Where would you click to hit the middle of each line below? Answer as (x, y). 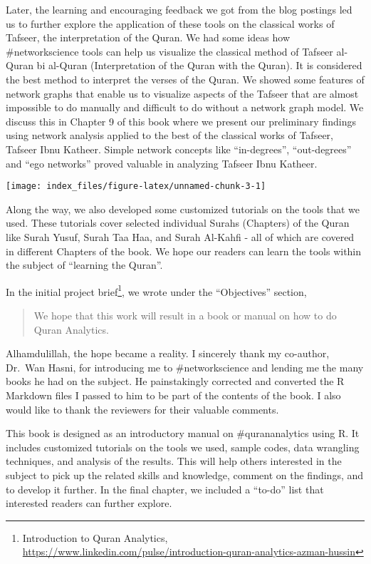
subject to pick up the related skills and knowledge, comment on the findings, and (185, 475)
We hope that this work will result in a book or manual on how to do (185, 315)
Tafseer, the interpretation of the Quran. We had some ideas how (148, 37)
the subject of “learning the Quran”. (84, 265)
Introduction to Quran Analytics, (95, 537)
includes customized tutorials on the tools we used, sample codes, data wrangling (183, 447)
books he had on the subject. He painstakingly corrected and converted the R (175, 381)
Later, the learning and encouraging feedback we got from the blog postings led (179, 9)
